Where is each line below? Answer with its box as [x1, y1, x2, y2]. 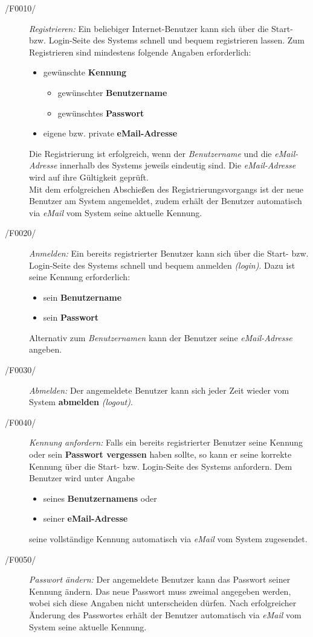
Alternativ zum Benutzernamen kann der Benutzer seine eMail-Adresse [29, 331, 292, 344]
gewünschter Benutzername [57, 86, 167, 98]
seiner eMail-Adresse [43, 512, 128, 525]
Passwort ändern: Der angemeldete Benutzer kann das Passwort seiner [29, 573, 291, 586]
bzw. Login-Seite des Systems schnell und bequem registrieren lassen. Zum [29, 34, 305, 46]
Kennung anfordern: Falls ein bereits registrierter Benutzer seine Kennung [29, 436, 303, 449]
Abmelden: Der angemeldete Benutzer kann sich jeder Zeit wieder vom [29, 383, 289, 396]
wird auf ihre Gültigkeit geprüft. [29, 170, 149, 183]
